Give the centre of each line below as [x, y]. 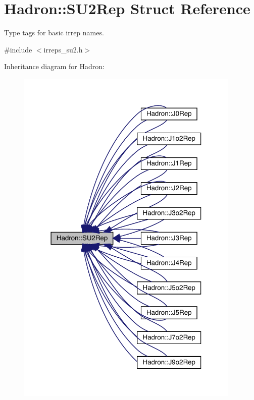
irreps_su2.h [63, 49]
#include [18, 49]
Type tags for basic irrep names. [54, 33]
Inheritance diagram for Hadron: [54, 66]
